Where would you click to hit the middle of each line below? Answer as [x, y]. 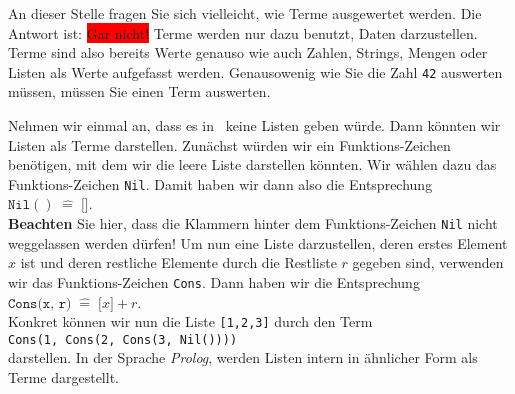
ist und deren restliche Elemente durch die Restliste [178, 262]
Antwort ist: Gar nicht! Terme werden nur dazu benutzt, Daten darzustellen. [243, 32]
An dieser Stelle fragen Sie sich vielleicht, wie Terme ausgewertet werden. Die [245, 13]
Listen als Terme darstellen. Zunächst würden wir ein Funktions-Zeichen [229, 144]
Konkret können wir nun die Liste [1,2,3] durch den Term [190, 321]
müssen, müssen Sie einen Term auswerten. [139, 91]
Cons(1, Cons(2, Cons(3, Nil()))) [123, 339]
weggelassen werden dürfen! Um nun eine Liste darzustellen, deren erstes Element [258, 242]
